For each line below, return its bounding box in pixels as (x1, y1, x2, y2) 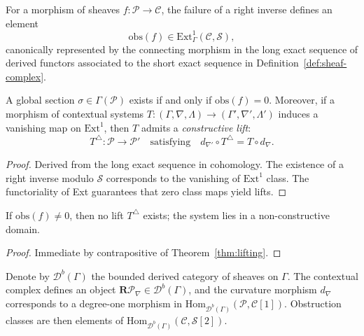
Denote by (6, 268, 50, 283)
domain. (6, 221, 41, 236)
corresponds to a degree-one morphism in (6, 295, 182, 310)
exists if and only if (129, 92, 212, 107)
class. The (266, 170, 309, 185)
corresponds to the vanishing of (106, 170, 241, 185)
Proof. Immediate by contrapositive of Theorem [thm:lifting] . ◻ (6, 245, 281, 260)
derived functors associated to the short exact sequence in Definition (6, 55, 299, 70)
